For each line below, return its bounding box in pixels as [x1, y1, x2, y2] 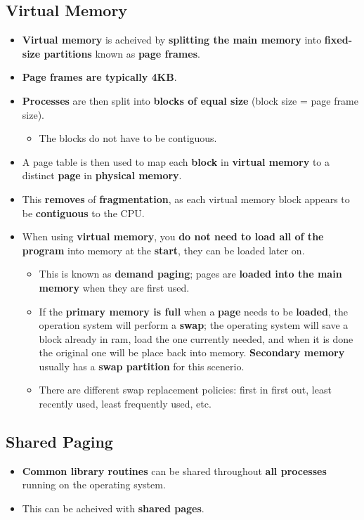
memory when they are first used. [39, 280, 190, 294]
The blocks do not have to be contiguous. [39, 131, 217, 145]
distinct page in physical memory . [22, 168, 182, 183]
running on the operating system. [22, 477, 166, 492]
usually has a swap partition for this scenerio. [39, 358, 245, 373]
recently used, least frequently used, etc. [39, 396, 212, 411]
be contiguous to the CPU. [22, 205, 145, 220]
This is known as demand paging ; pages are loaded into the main [39, 266, 342, 281]
